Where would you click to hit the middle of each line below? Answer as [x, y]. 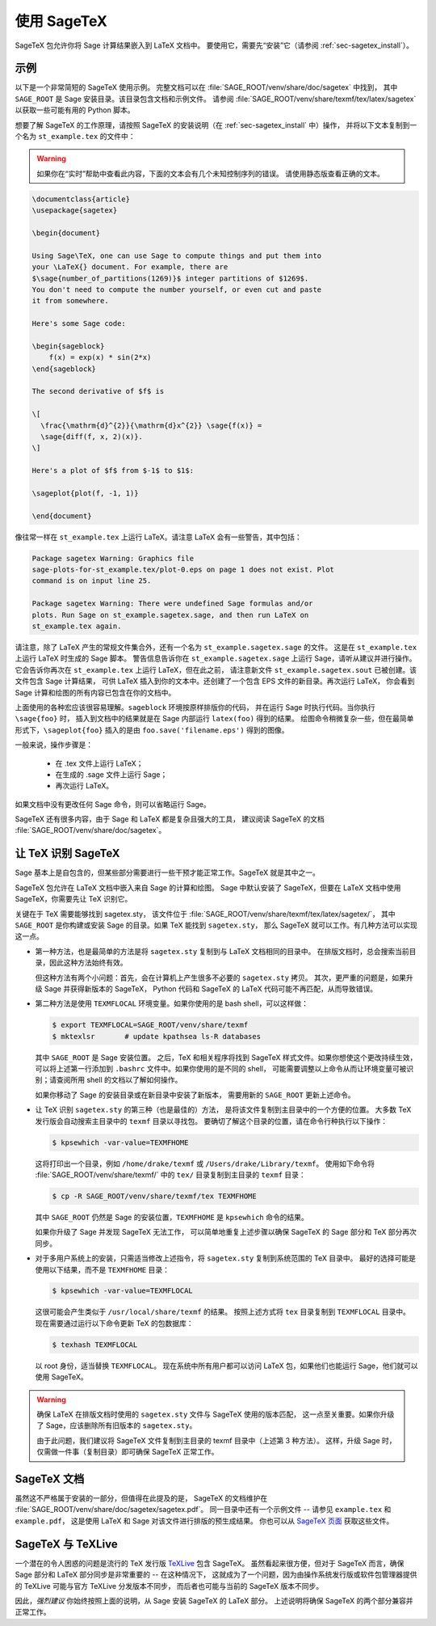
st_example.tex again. [77, 626]
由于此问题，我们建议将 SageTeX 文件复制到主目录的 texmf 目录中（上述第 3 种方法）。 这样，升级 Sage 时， [216, 1440]
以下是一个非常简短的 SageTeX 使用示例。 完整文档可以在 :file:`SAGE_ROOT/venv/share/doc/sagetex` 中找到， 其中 [206, 87]
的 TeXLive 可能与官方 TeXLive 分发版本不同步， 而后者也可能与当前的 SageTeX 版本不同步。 [169, 1586]
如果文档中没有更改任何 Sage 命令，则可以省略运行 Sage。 [113, 804]
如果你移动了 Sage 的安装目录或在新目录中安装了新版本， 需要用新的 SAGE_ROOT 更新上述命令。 [195, 1095]
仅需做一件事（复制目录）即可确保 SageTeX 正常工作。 [128, 1452]
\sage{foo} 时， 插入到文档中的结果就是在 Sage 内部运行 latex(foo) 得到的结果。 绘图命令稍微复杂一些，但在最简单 [214, 719]
